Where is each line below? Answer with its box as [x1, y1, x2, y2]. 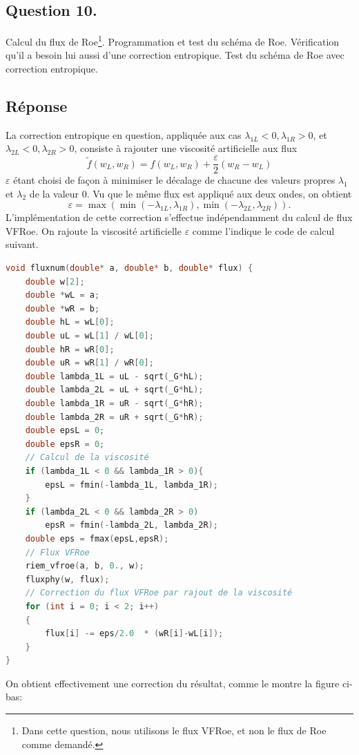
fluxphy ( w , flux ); [25, 574, 110, 584]
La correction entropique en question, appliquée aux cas [6, 127, 242, 142]
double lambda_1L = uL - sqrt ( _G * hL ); [25, 371, 204, 381]
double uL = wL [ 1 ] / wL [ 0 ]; [25, 331, 154, 341]
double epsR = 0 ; [25, 439, 105, 449]
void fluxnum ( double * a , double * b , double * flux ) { [6, 263, 253, 274]
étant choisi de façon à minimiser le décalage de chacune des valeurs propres [13, 173, 336, 187]
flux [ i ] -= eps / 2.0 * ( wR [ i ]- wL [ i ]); [45, 629, 224, 639]
